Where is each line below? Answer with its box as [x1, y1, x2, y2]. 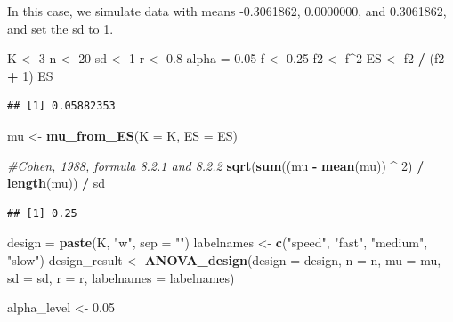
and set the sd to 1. [7, 19, 114, 37]
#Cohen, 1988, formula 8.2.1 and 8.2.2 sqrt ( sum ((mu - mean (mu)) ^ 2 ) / [7, 156, 425, 174]
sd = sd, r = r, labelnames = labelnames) [7, 268, 235, 286]
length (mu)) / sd [7, 173, 106, 192]
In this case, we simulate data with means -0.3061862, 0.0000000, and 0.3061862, [7, 2, 447, 20]
